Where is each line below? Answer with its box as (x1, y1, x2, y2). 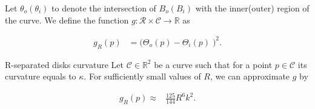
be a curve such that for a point (154, 58, 273, 70)
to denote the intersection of (51, 2, 156, 14)
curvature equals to (5, 70, 76, 83)
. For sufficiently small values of (84, 70, 201, 83)
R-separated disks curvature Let (5, 58, 124, 70)
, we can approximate (210, 70, 290, 83)
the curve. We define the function (5, 13, 129, 26)
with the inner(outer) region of (195, 2, 310, 14)
